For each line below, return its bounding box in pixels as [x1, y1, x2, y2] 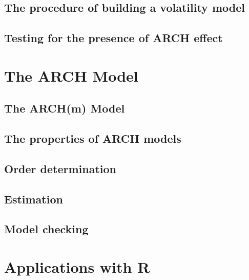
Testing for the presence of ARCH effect [4, 30, 223, 46]
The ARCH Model [4, 65, 138, 86]
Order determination [4, 160, 117, 176]
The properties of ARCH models [4, 130, 181, 146]
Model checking [4, 221, 89, 237]
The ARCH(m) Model [4, 100, 125, 116]
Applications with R [4, 256, 150, 277]
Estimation [4, 191, 63, 207]
